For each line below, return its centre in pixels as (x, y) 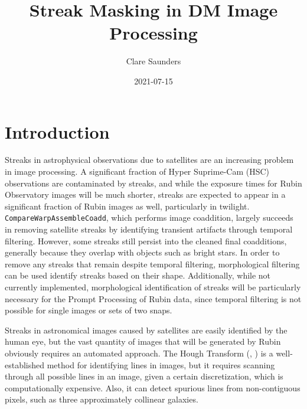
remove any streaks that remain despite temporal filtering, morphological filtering (152, 264)
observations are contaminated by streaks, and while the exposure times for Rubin (153, 183)
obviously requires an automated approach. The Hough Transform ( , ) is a (139, 353)
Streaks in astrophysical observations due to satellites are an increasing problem (149, 160)
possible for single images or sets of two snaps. (89, 310)
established (25, 364)
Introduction (57, 131)
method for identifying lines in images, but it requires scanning (161, 364)
